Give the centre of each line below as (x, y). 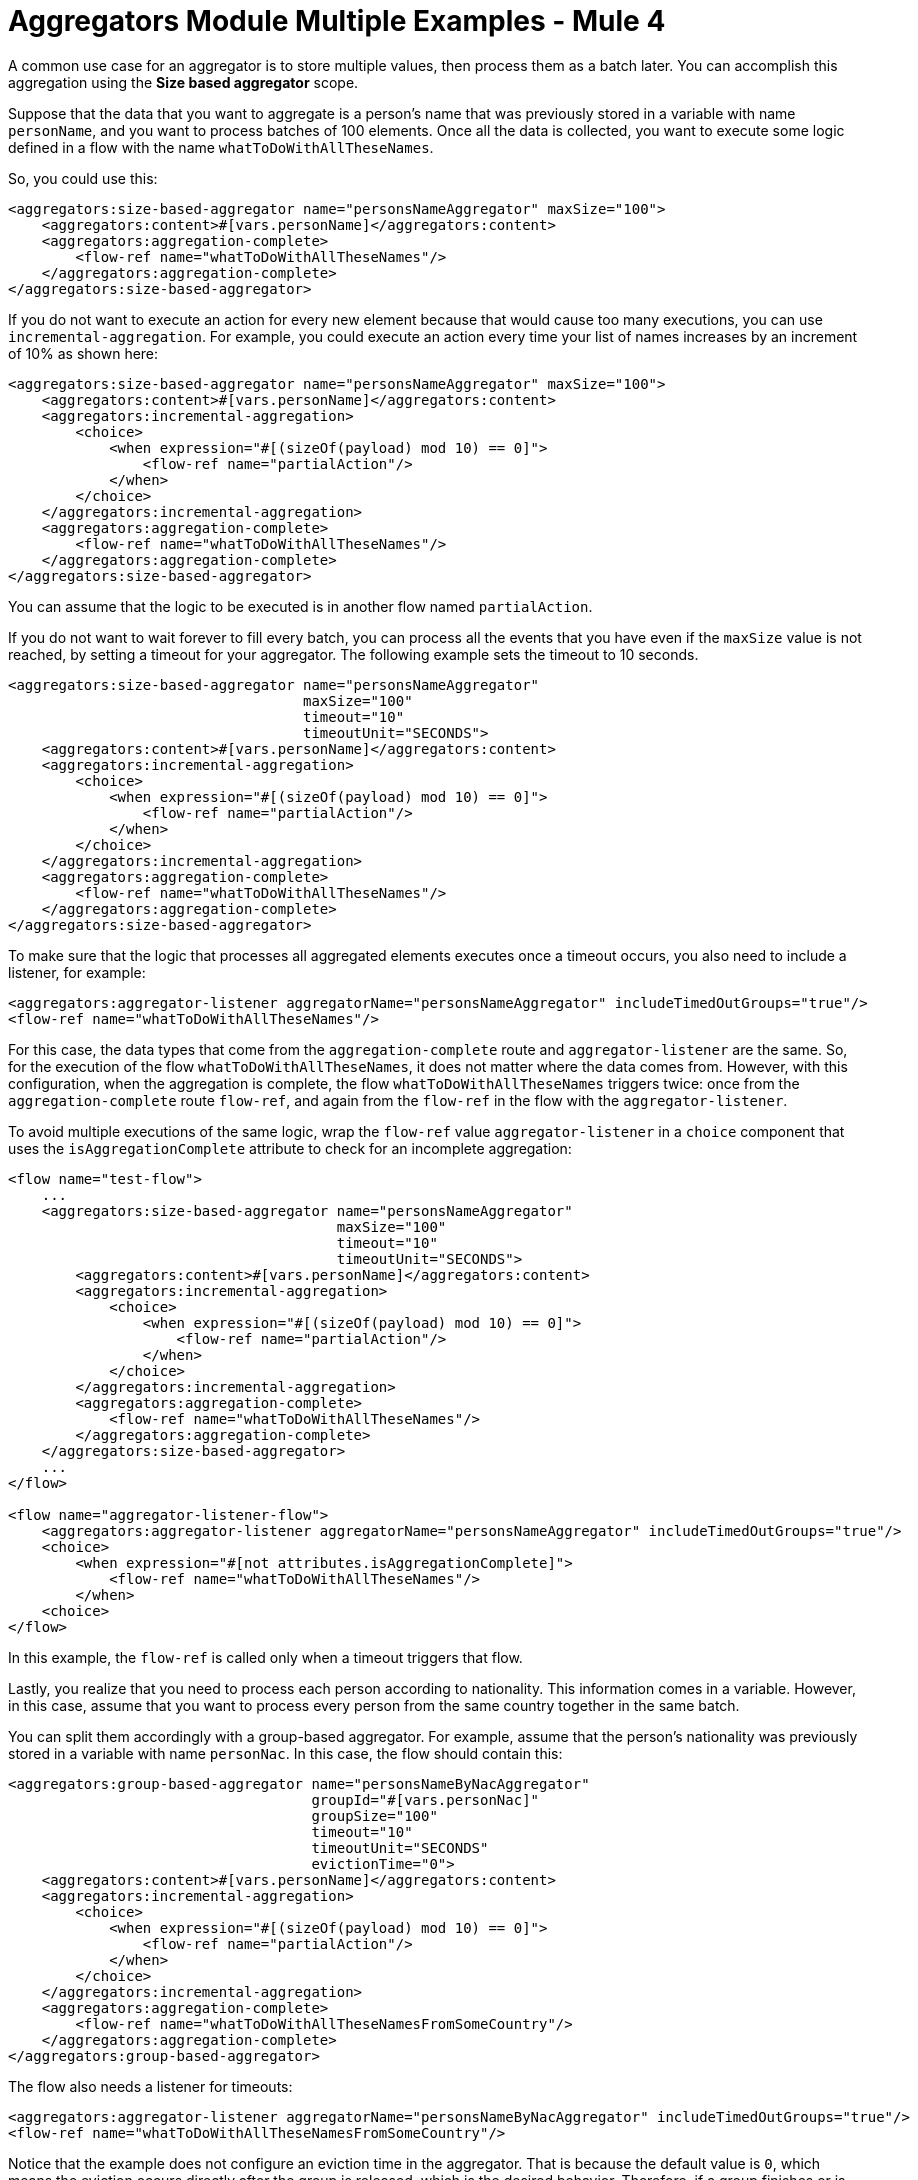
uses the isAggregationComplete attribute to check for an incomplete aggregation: (290, 1148)
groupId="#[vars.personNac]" (425, 1799)
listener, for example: (77, 972)
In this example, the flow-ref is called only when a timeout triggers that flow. (265, 1657)
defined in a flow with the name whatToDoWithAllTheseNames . (221, 147)
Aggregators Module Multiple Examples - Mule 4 (337, 21)
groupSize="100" (374, 1815)
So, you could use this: (83, 178)
